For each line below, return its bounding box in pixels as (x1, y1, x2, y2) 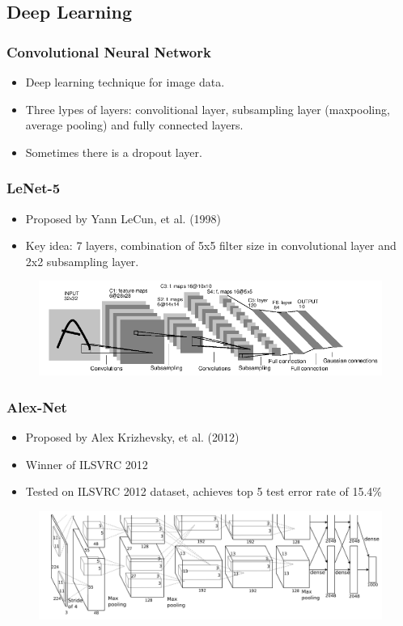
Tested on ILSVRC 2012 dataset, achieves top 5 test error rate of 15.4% (25, 483, 383, 500)
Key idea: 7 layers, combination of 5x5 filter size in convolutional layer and (25, 237, 397, 254)
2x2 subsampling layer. (25, 252, 139, 269)
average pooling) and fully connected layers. (25, 116, 244, 133)
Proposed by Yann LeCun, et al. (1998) (25, 209, 222, 226)
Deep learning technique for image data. (25, 74, 225, 90)
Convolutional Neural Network (6, 41, 211, 61)
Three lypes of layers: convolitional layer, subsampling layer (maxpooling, (25, 100, 390, 117)
